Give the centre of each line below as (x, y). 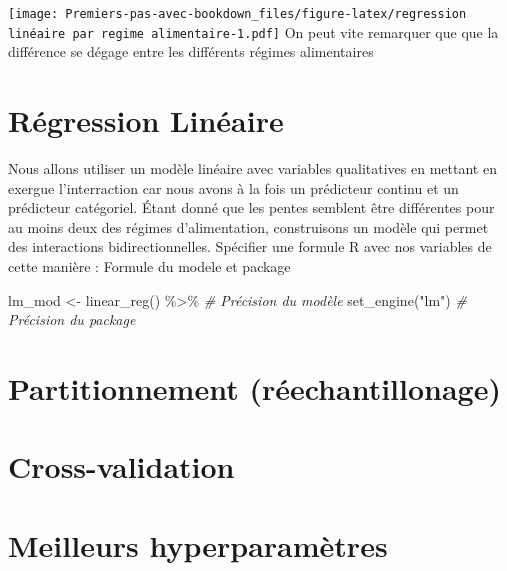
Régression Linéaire (146, 120)
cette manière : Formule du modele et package (149, 266)
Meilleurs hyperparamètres (198, 544)
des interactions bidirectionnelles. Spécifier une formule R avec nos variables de (250, 246)
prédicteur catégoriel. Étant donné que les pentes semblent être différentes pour (251, 207)
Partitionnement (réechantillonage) (254, 387)
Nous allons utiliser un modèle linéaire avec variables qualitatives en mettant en (252, 168)
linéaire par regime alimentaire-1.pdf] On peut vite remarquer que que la (253, 31)
